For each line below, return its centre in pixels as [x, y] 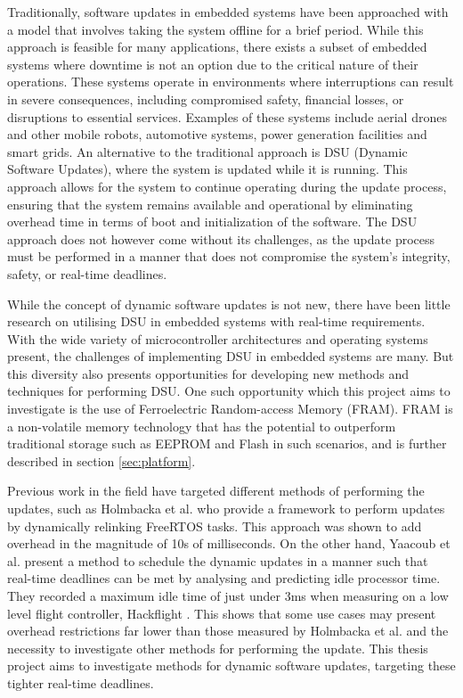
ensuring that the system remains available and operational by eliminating [210, 204]
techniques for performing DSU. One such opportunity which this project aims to [229, 391]
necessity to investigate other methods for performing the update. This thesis [218, 648]
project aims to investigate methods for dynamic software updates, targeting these [231, 665]
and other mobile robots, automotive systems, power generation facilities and [217, 134]
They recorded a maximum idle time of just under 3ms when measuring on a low [228, 595]
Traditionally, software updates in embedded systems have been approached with [228, 12]
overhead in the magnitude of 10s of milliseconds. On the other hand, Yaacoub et [229, 543]
